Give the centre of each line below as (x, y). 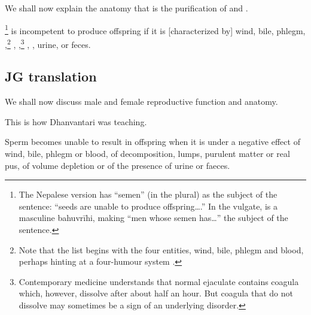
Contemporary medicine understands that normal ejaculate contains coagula (159, 281)
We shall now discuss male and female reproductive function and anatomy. (141, 102)
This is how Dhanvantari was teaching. (76, 121)
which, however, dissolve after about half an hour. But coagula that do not (156, 293)
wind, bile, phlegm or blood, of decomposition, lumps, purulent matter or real (147, 154)
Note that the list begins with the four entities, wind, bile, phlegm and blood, (161, 249)
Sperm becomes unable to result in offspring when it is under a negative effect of (153, 142)
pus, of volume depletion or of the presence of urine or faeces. (118, 165)
